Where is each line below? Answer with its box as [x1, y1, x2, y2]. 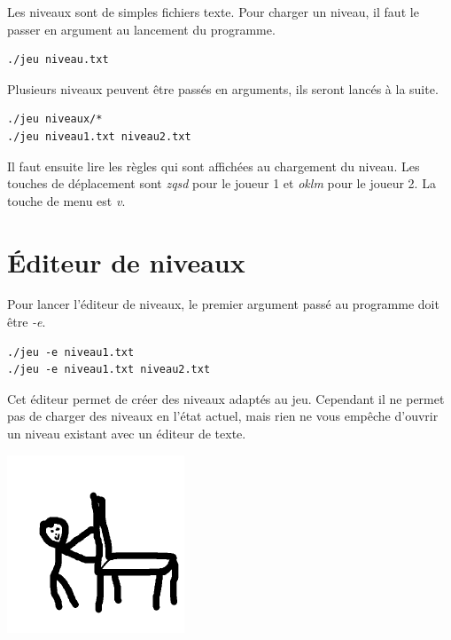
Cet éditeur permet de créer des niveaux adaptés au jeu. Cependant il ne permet [7, 389, 445, 407]
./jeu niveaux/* [7, 113, 103, 126]
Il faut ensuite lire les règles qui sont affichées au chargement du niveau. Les [7, 156, 420, 175]
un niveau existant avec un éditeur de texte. [7, 424, 246, 443]
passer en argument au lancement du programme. [7, 20, 276, 38]
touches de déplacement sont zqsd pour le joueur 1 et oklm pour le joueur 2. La [7, 174, 436, 193]
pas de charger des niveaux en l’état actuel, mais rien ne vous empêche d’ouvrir [7, 407, 439, 425]
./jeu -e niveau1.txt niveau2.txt [7, 363, 211, 376]
